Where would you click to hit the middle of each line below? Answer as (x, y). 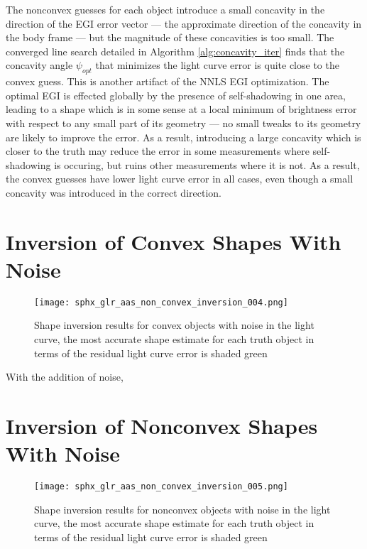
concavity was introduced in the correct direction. (114, 192)
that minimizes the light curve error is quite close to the (217, 65)
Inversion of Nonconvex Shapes (162, 426)
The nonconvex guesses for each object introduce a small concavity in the (165, 9)
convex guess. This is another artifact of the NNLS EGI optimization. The (168, 81)
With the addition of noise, (65, 377)
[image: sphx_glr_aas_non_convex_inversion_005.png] (161, 487)
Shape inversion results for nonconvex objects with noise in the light (182, 509)
